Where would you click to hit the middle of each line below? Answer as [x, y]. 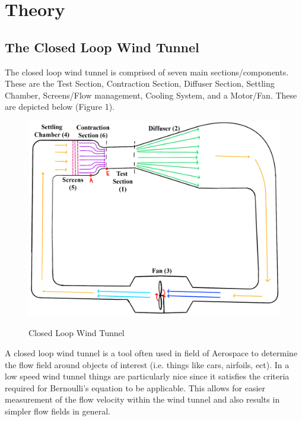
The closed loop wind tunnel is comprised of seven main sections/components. [147, 72]
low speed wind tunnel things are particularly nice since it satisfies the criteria [147, 376]
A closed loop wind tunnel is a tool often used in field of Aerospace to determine [151, 352]
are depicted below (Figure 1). [60, 107]
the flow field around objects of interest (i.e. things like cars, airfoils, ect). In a [147, 364]
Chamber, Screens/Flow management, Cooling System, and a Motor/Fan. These [151, 95]
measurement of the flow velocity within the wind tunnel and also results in [142, 399]
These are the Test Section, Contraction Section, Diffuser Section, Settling [140, 83]
